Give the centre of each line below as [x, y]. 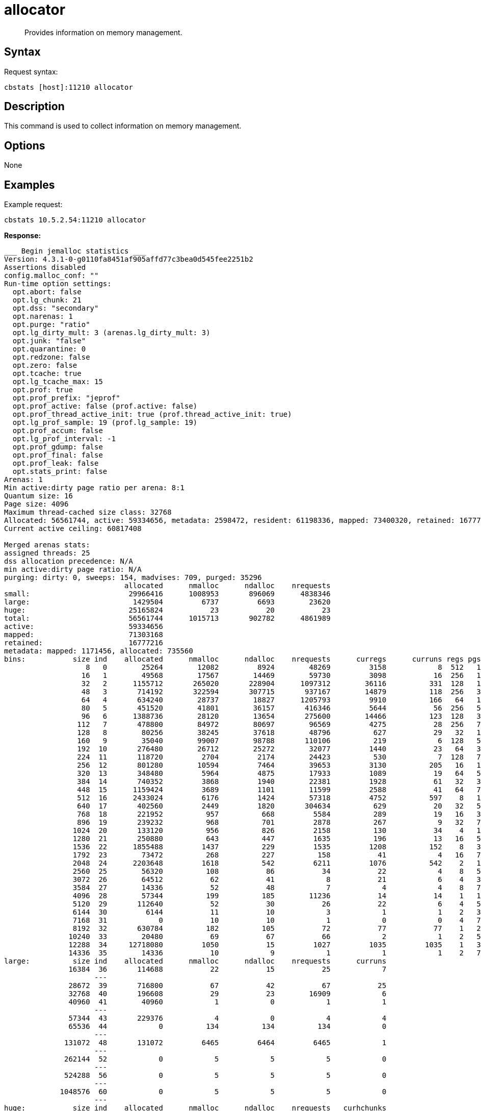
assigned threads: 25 [47, 553]
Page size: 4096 [36, 504]
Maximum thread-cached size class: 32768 [88, 512]
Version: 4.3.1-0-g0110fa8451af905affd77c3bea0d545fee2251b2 [129, 259]
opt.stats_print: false [60, 472]
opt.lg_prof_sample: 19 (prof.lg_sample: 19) [105, 423]
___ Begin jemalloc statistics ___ [75, 251]
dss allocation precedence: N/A [69, 561]
